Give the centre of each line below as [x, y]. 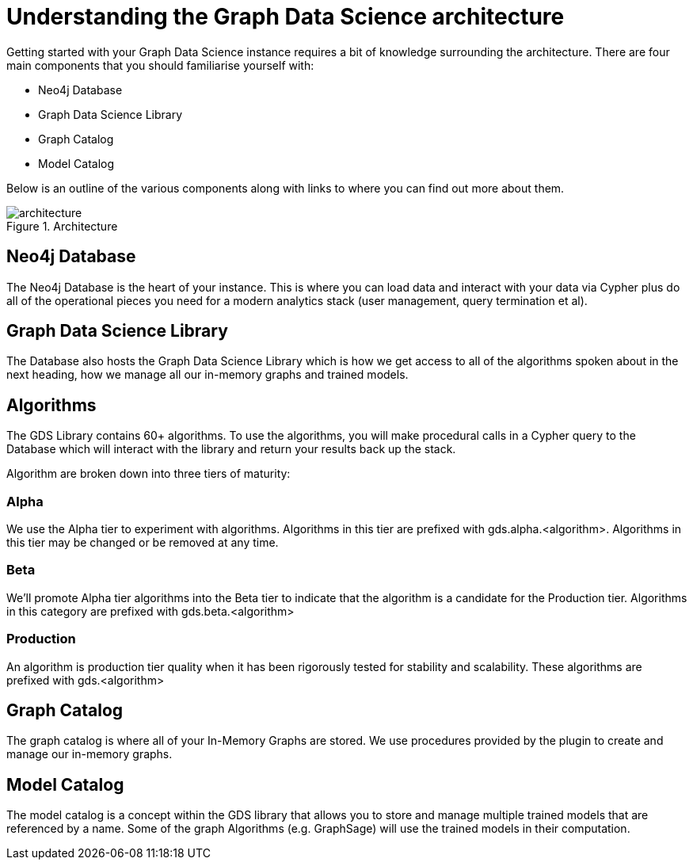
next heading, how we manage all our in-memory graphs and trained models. [208, 375]
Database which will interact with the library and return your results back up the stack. [231, 449]
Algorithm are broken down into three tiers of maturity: [148, 474]
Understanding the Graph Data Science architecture [286, 17]
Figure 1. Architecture [62, 226]
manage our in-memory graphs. [89, 754]
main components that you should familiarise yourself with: [160, 65]
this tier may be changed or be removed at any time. [143, 543]
